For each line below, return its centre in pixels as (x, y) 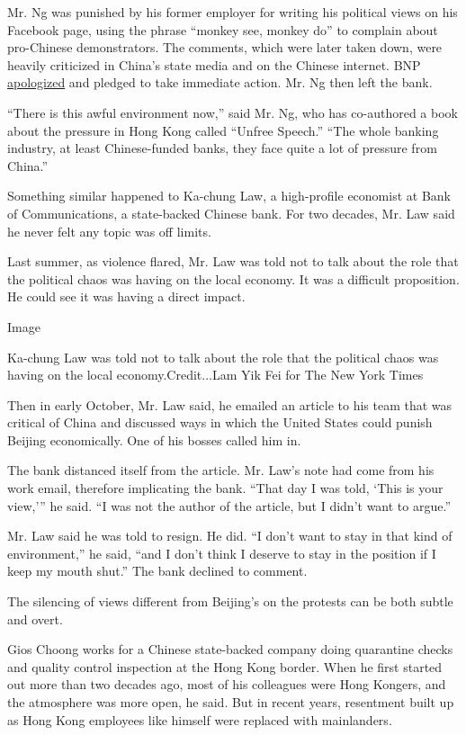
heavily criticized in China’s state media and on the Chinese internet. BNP (214, 64)
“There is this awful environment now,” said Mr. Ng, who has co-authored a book (233, 112)
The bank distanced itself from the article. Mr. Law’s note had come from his (221, 470)
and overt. (35, 618)
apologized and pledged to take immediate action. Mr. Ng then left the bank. (220, 82)
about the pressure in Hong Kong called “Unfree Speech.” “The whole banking (223, 130)
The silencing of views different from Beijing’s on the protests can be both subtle (230, 601)
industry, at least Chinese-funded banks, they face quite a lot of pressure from (222, 148)
